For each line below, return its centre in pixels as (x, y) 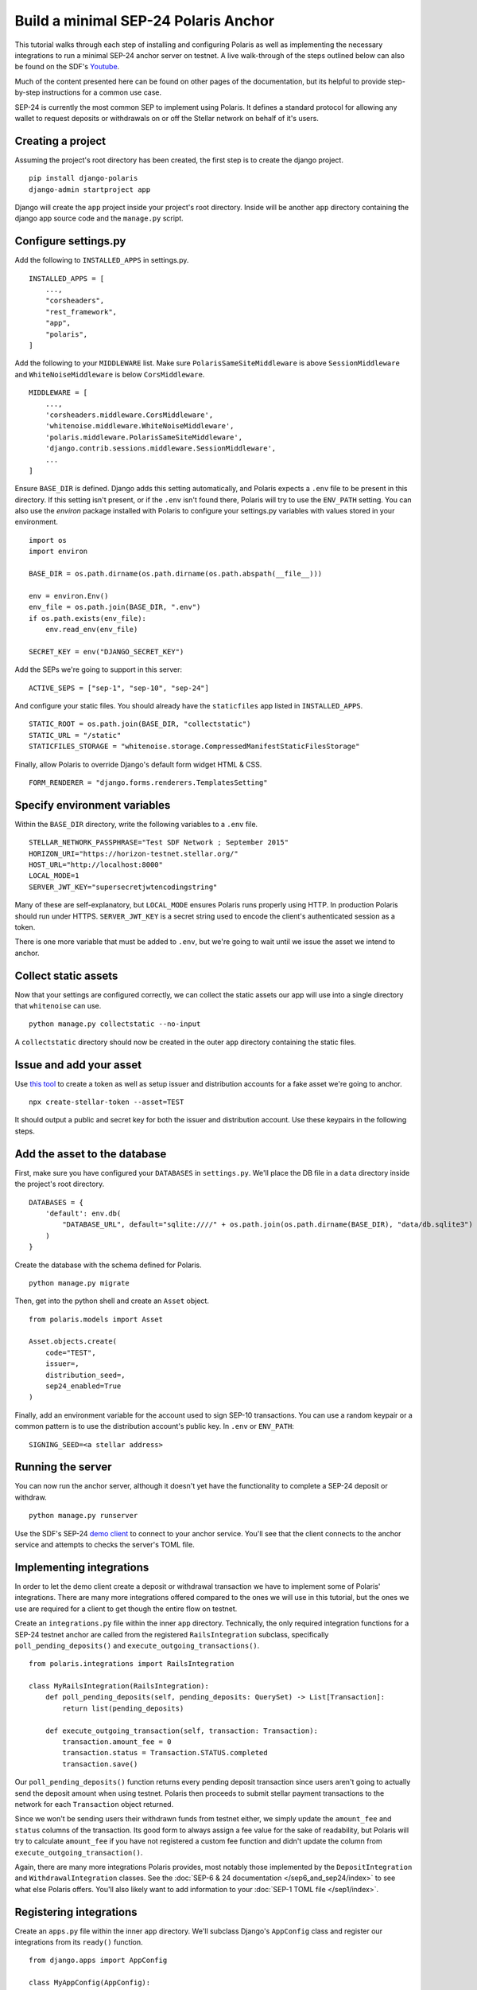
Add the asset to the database (91, 1154)
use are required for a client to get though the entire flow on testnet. (126, 1609)
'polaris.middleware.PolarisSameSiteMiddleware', (143, 437)
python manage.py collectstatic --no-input (115, 1024)
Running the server (63, 1467)
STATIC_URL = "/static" (75, 735)
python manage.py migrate (79, 1283)
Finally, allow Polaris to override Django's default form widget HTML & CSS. (138, 764)
